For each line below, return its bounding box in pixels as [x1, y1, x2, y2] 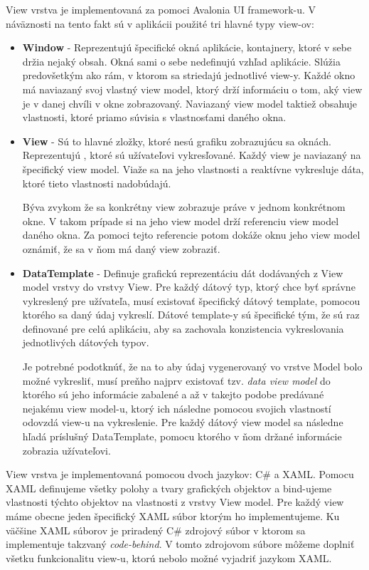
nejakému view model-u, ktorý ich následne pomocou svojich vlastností [22, 400, 331, 415]
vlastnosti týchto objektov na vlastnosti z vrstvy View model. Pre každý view [6, 494, 344, 509]
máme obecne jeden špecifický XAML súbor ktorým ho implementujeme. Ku [6, 509, 340, 523]
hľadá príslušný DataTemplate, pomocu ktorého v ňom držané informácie [22, 429, 342, 444]
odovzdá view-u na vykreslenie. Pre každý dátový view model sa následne [22, 415, 343, 430]
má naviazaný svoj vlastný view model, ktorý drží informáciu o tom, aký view [22, 81, 363, 96]
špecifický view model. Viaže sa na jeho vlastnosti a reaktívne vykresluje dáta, [22, 161, 364, 176]
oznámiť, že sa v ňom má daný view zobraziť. [22, 241, 220, 256]
